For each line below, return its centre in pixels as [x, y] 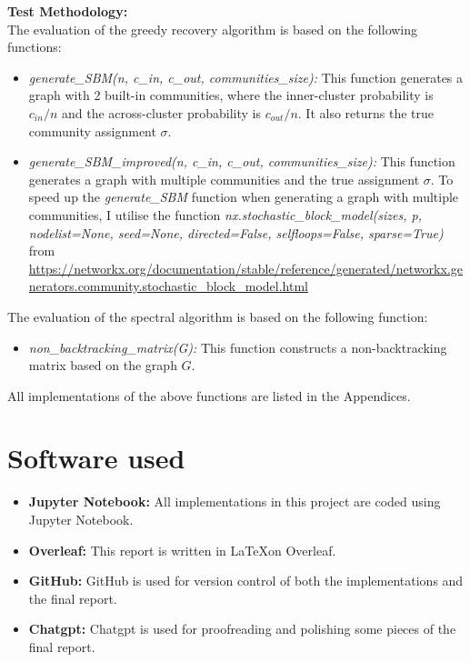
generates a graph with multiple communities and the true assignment [224, 179]
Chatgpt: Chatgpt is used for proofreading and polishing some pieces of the [242, 629]
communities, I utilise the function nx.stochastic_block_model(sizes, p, [225, 214]
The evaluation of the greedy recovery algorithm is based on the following [213, 29]
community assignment [92, 130]
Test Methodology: [68, 11]
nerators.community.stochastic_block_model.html [168, 286]
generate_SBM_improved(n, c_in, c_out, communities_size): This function [242, 161]
